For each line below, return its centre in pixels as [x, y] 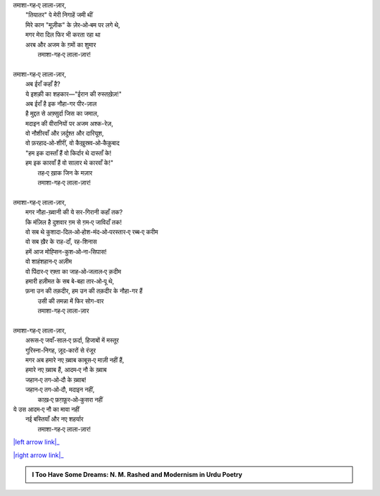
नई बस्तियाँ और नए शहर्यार [55, 419]
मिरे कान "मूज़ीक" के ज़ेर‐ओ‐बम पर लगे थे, [73, 25]
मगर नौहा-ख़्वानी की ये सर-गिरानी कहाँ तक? [74, 212]
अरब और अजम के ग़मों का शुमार [61, 44]
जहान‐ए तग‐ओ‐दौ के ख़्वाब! [56, 380]
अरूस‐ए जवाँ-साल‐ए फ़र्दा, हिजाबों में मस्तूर [72, 340]
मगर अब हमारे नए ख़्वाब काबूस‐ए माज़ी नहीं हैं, [75, 360]
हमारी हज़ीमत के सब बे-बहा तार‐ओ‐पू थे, [70, 281]
